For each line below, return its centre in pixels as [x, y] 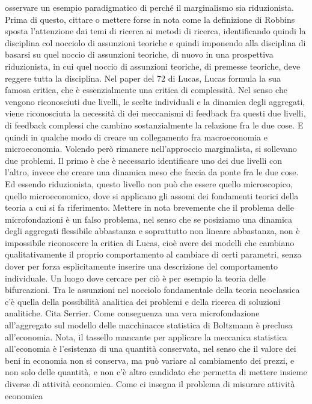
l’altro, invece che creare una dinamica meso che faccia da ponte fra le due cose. [152, 172]
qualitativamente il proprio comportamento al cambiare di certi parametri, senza [153, 254]
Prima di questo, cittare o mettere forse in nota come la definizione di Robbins [150, 19]
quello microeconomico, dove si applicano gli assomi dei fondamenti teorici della [152, 195]
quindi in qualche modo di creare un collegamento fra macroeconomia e [136, 137]
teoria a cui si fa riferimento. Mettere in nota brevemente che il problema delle [149, 207]
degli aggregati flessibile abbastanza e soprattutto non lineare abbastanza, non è [152, 231]
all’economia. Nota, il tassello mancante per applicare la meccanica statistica [146, 336]
